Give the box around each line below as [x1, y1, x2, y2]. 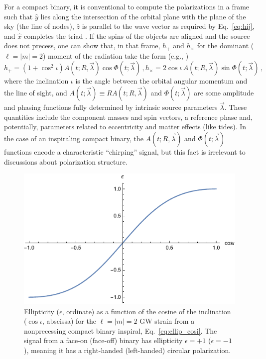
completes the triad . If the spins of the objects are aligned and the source [23, 30, 250, 41]
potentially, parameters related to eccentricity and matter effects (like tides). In [4, 121, 247, 132]
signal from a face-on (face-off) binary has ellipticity [24, 335, 183, 346]
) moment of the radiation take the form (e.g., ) [42, 50, 189, 61]
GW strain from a [139, 316, 195, 326]
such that [4, 11, 33, 21]
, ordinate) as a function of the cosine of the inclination [62, 306, 231, 316]
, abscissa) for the [42, 316, 96, 326]
